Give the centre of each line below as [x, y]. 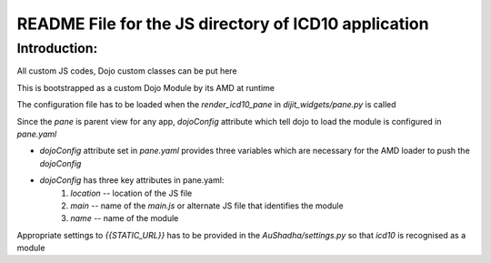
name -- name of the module [125, 218]
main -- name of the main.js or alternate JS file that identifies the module [207, 206]
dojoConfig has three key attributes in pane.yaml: [132, 180]
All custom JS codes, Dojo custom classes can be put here [127, 71]
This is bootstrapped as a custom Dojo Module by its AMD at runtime [145, 87]
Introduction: [57, 48]
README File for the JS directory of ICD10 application [223, 24]
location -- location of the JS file [131, 193]
